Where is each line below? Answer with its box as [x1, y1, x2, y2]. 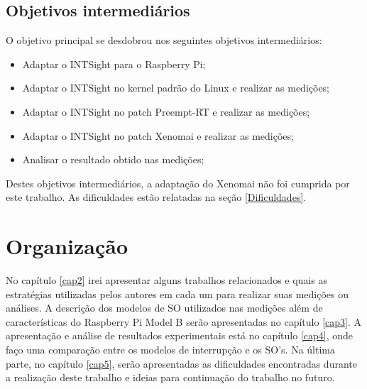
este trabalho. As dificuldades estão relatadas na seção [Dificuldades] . [6, 190, 307, 204]
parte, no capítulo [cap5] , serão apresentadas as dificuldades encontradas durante [6, 356, 357, 371]
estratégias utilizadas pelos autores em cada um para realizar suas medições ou [6, 286, 349, 301]
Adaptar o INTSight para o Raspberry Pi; [22, 56, 206, 71]
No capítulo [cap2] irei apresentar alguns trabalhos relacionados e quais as [6, 273, 327, 287]
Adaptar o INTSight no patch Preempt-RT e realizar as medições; [22, 104, 310, 119]
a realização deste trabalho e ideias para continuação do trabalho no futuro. [6, 370, 335, 385]
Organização [6, 231, 128, 261]
